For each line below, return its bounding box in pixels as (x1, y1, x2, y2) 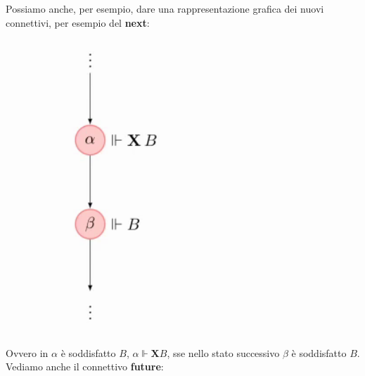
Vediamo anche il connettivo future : (6, 359, 164, 374)
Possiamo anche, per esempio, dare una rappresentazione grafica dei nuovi (6, 1, 324, 15)
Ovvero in (6, 345, 49, 360)
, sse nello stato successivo (167, 345, 280, 360)
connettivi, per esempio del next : (6, 15, 150, 30)
